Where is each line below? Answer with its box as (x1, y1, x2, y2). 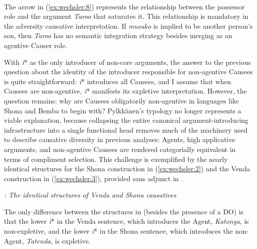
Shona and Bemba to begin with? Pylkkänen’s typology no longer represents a (4, 105, 241, 115)
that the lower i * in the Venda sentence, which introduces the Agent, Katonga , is (4, 216, 249, 226)
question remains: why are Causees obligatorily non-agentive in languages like (4, 95, 239, 105)
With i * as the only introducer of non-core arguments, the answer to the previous (4, 56, 251, 67)
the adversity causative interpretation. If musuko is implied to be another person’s (4, 20, 253, 31)
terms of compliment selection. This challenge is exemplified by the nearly (4, 153, 228, 164)
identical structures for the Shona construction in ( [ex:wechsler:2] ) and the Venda (4, 163, 250, 174)
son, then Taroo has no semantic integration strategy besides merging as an (4, 30, 232, 41)
